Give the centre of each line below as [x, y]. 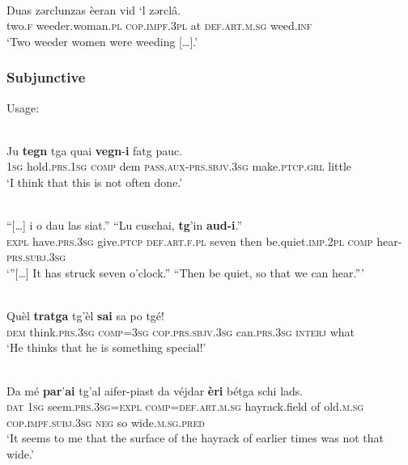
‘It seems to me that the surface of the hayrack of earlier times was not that [195, 438]
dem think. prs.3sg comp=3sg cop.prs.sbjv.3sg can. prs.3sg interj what [181, 331]
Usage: [23, 107]
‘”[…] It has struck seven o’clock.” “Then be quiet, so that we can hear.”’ [185, 272]
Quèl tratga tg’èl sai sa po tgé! [85, 316]
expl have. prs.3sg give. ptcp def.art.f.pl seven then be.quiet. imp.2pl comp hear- [204, 241]
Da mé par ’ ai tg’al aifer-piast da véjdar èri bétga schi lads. [155, 390]
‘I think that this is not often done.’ [95, 182]
